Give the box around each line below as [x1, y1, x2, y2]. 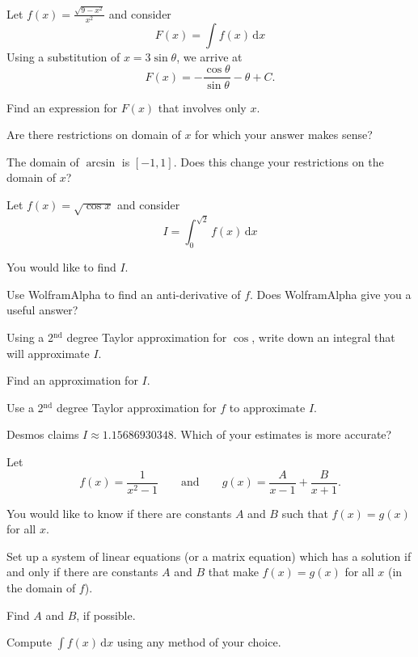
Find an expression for [6, 99, 117, 116]
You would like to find [6, 259, 116, 276]
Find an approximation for [6, 372, 138, 389]
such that [281, 504, 328, 521]
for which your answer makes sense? [195, 126, 373, 143]
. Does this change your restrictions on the [173, 153, 384, 170]
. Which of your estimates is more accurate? [173, 426, 392, 443]
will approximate [6, 344, 90, 361]
